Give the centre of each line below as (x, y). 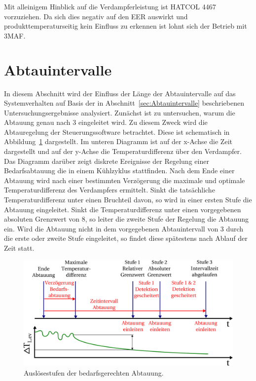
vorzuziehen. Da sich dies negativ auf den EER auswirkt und (96, 16)
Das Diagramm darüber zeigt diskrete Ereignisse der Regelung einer (107, 161)
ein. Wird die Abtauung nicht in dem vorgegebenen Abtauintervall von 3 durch (124, 228)
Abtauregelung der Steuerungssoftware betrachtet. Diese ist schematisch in (117, 132)
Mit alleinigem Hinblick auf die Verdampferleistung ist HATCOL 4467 (110, 6)
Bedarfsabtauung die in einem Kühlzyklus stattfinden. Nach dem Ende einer (119, 171)
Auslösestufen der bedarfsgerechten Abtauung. (94, 372)
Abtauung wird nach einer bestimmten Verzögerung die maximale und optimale (125, 180)
